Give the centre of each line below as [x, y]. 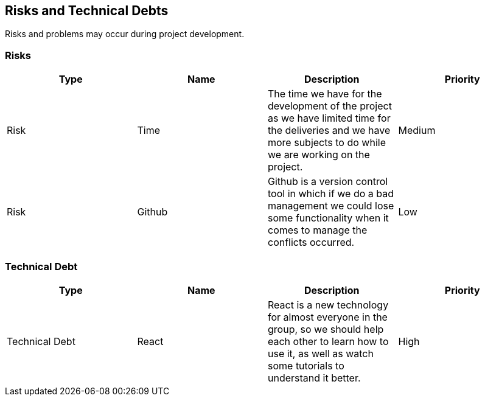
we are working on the [319, 155]
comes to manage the [318, 230]
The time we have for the [325, 94]
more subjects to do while [327, 143]
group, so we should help [326, 329]
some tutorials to [306, 365]
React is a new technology [328, 305]
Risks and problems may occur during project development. [125, 34]
